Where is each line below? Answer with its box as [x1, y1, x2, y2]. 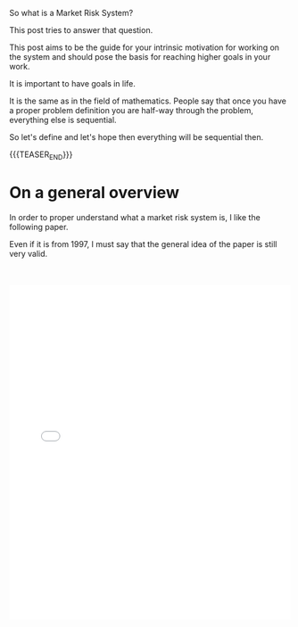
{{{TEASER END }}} [9, 149, 73, 161]
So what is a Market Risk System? [9, 8, 134, 18]
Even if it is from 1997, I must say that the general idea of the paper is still [9, 238, 277, 249]
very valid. [9, 248, 48, 259]
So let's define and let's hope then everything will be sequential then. [9, 132, 264, 142]
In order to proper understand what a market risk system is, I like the [9, 211, 261, 222]
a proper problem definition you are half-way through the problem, [9, 105, 254, 115]
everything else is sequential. [9, 115, 118, 125]
